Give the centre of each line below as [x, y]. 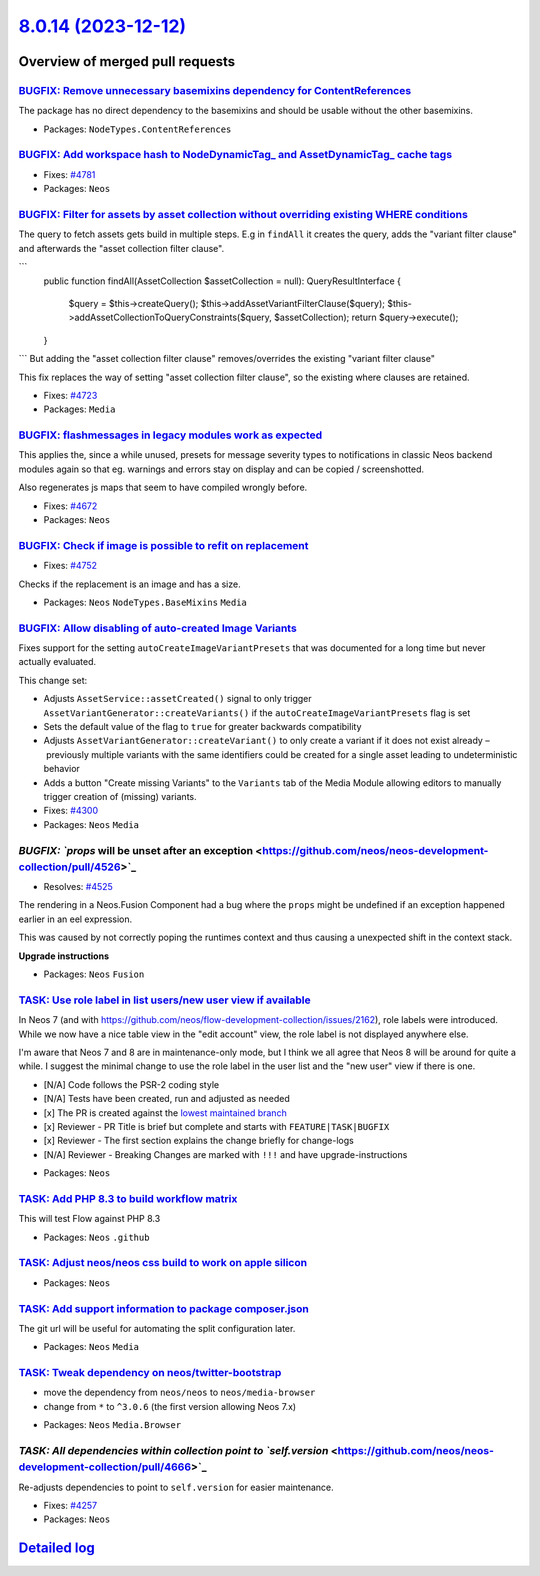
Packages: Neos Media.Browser [112, 1425]
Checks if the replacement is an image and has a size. [129, 584]
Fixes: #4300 [71, 811]
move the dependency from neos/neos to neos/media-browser [179, 1392]
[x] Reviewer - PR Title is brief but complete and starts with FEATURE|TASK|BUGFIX [216, 1126]
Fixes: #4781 [69, 174]
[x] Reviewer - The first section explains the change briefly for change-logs [198, 1141]
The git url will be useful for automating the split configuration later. [157, 1328]
